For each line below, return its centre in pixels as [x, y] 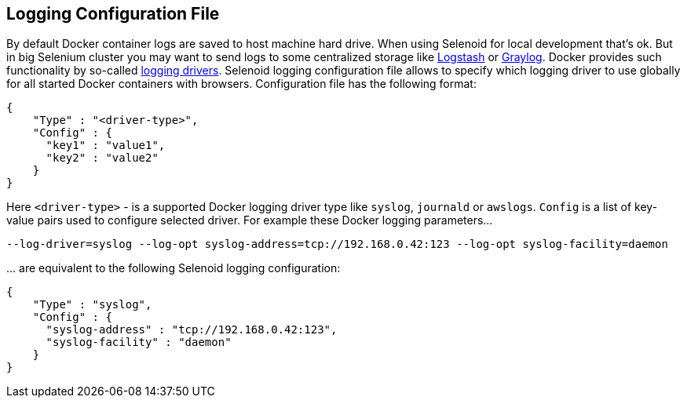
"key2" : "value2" [102, 158]
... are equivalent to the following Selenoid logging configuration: [174, 268]
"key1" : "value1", [106, 146]
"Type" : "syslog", [92, 305]
